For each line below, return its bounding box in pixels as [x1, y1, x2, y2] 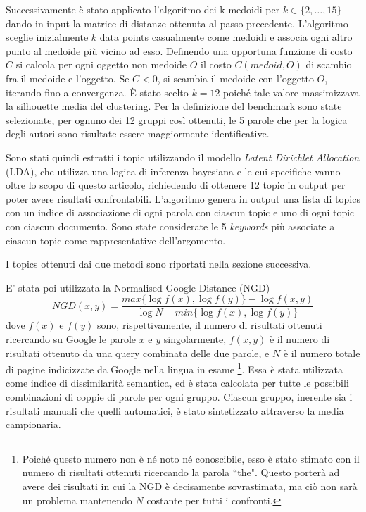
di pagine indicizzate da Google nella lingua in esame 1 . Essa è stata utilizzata [6, 360, 343, 376]
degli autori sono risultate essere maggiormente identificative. [6, 126, 270, 141]
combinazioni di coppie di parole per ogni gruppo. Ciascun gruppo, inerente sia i [6, 389, 353, 404]
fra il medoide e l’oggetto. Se [6, 70, 130, 85]
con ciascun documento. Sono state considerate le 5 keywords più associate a [6, 218, 335, 233]
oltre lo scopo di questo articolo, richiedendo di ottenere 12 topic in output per [6, 177, 346, 192]
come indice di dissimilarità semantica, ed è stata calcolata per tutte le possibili [6, 375, 349, 390]
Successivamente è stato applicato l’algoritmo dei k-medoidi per [6, 2, 280, 16]
